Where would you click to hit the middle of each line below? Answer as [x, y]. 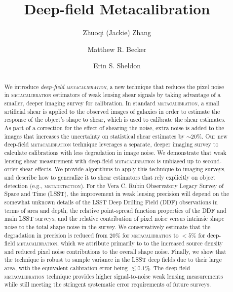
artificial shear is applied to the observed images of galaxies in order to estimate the [112, 111]
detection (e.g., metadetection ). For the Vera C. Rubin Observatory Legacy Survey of [114, 185]
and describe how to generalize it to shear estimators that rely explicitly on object [110, 177]
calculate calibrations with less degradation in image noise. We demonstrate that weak [115, 152]
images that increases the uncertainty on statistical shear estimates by [94, 136]
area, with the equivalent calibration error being [66, 268]
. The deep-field [170, 268]
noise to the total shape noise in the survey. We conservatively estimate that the [107, 226]
